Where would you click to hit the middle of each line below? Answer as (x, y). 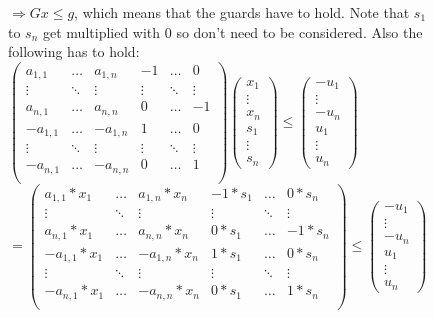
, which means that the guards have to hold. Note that (242, 12)
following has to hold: (74, 51)
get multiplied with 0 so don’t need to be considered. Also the (233, 31)
